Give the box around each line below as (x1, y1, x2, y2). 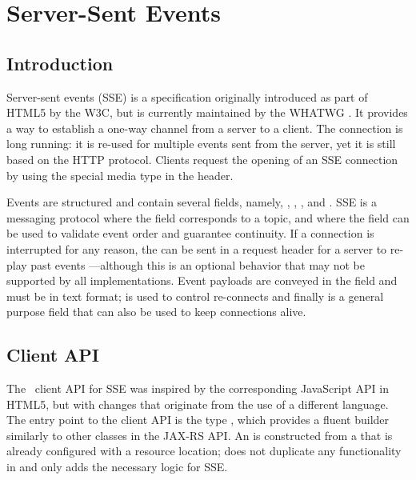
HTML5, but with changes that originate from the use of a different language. (6, 395, 389, 412)
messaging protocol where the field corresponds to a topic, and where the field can (6, 209, 410, 226)
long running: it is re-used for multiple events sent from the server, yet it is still (6, 135, 396, 152)
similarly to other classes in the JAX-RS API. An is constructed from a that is (6, 426, 393, 443)
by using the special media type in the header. (6, 166, 234, 183)
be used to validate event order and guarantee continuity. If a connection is (6, 225, 374, 242)
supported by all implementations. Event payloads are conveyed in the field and (6, 272, 398, 289)
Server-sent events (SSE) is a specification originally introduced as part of (6, 88, 368, 105)
